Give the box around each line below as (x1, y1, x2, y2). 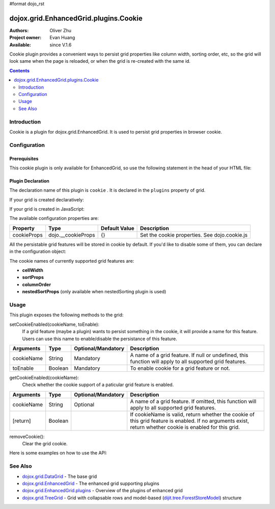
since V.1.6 (49, 41, 72, 48)
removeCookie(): (9, 434, 45, 440)
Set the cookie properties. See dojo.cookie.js (140, 231, 248, 238)
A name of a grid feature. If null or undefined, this (130, 351, 249, 359)
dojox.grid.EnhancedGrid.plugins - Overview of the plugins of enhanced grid (22, 488, 183, 494)
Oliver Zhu (49, 27, 71, 33)
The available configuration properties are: (9, 215, 99, 221)
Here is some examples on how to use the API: (9, 450, 107, 456)
